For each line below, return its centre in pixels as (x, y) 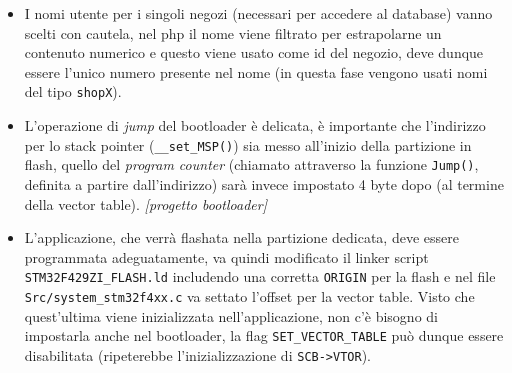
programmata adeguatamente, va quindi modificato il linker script (226, 256)
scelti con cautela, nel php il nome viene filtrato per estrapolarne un (233, 32)
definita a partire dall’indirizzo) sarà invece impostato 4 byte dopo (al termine (264, 183)
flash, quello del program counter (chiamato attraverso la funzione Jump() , (251, 164)
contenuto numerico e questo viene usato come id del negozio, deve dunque (254, 52)
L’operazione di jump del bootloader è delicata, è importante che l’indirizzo (255, 125)
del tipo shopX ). (73, 91)
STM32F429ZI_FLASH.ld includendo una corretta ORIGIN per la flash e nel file (260, 276)
